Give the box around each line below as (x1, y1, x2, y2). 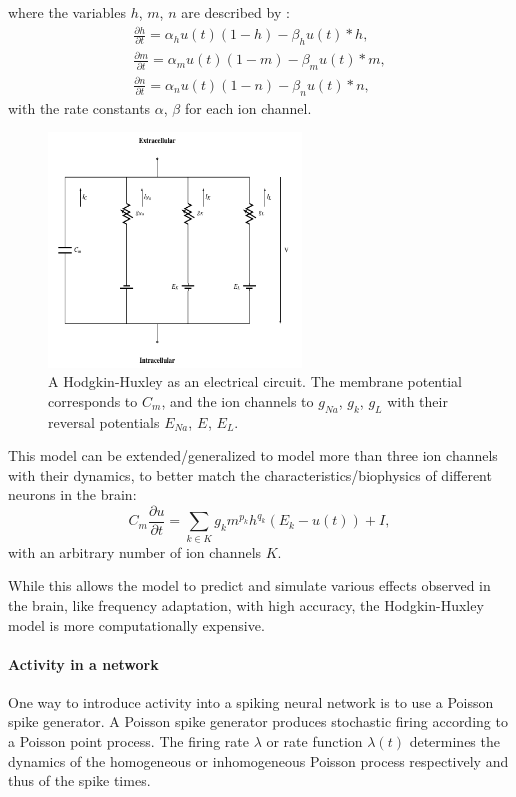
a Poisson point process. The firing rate (8, 731, 249, 752)
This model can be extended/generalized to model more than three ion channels (8, 445, 498, 466)
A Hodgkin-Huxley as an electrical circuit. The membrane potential (48, 371, 462, 392)
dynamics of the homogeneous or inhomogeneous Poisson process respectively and (8, 750, 509, 771)
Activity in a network (8, 653, 159, 674)
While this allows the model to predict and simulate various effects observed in (8, 575, 491, 596)
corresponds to (48, 390, 138, 411)
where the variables (8, 2, 126, 22)
